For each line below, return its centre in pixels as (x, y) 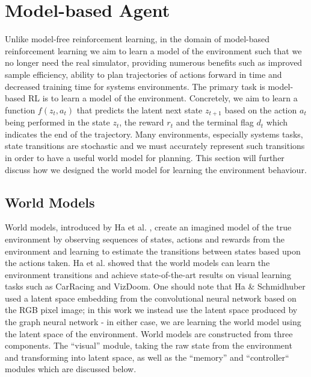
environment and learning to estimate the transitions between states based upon (153, 251)
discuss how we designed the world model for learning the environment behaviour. (156, 169)
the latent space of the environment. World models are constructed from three (149, 333)
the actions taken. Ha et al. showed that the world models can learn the (137, 263)
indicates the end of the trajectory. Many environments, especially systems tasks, (154, 134)
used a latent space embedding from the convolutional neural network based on (151, 298)
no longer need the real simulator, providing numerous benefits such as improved (154, 62)
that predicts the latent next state (140, 109)
